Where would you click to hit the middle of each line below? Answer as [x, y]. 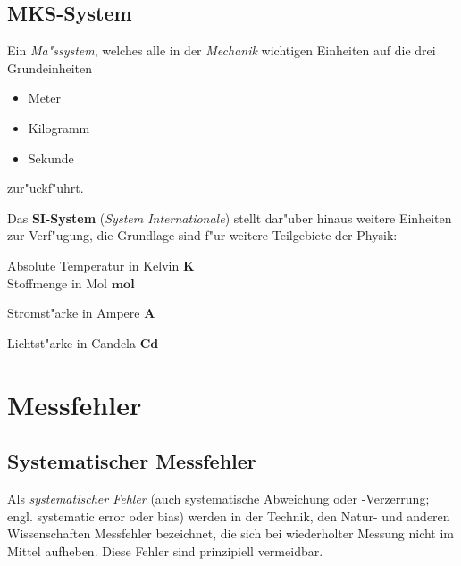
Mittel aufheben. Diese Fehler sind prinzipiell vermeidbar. [165, 550]
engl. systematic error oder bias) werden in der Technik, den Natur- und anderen [229, 516]
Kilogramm [59, 127]
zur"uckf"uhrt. [46, 188]
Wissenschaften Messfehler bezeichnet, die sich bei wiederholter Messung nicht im [231, 533]
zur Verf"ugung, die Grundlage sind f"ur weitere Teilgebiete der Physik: [202, 235]
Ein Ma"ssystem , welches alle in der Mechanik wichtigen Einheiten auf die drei [222, 50]
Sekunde [51, 158]
